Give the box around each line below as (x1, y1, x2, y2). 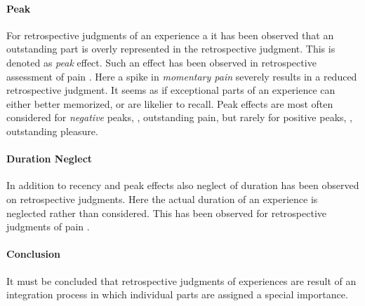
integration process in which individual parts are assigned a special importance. (6, 287, 348, 302)
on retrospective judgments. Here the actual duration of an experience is (6, 191, 318, 206)
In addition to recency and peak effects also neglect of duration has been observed (6, 178, 359, 193)
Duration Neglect (6, 151, 93, 166)
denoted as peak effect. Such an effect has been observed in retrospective (6, 55, 317, 69)
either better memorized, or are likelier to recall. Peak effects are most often (6, 96, 333, 111)
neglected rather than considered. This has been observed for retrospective (6, 205, 327, 220)
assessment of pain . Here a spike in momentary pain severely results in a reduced (6, 69, 357, 83)
